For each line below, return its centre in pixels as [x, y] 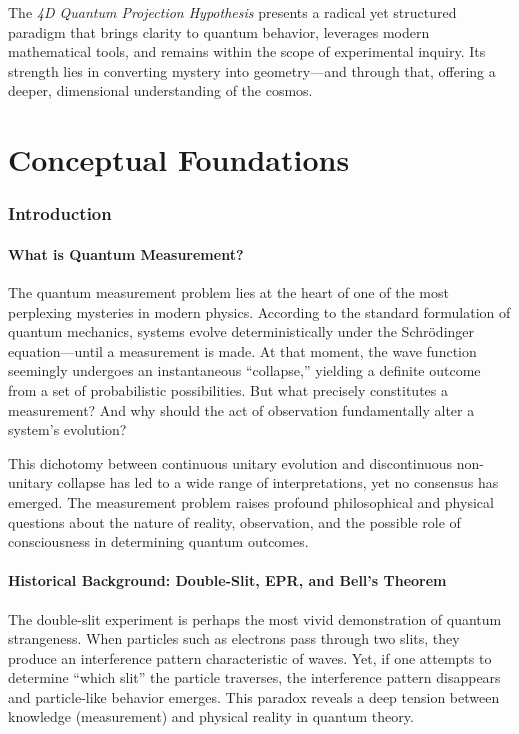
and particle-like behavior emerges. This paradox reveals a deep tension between [254, 696]
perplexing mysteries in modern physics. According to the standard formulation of [259, 311]
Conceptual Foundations [179, 159]
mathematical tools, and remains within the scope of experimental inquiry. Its [247, 51]
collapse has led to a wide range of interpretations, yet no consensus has [278, 482]
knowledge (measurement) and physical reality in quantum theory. [211, 716]
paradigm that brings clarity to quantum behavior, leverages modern [219, 31]
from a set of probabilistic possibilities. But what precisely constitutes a [228, 389]
